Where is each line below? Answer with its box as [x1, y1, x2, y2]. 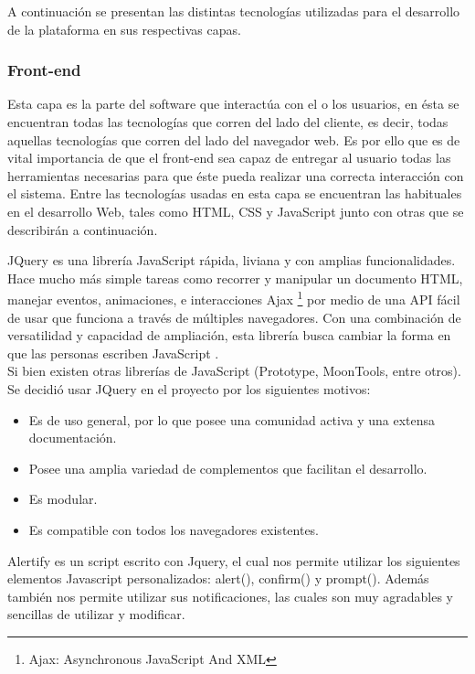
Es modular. [28, 489, 98, 508]
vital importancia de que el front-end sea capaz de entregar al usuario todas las [7, 148, 451, 167]
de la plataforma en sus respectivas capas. [7, 19, 241, 38]
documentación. [28, 428, 117, 447]
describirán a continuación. [7, 219, 158, 239]
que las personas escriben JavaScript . [7, 343, 219, 362]
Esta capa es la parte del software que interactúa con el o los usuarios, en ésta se [7, 94, 459, 113]
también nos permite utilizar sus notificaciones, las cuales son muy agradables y [7, 586, 453, 605]
